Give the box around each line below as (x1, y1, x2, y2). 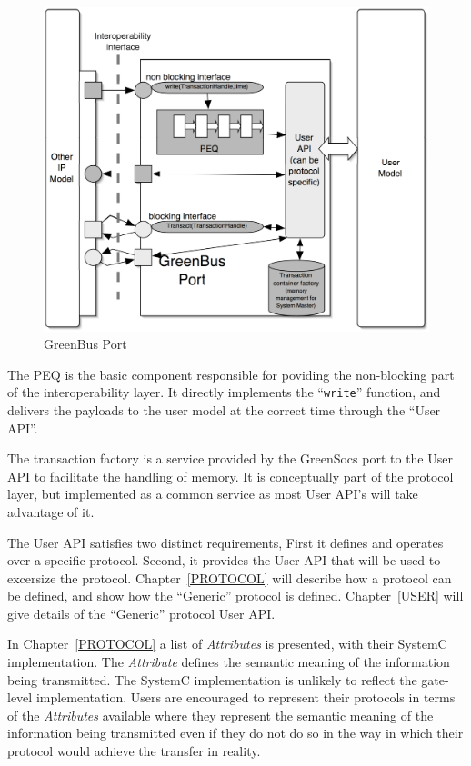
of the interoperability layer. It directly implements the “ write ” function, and (7, 383, 441, 402)
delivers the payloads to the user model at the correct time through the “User (7, 400, 441, 419)
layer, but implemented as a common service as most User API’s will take (7, 484, 418, 503)
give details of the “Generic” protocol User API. (7, 603, 276, 622)
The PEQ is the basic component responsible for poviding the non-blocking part (7, 364, 455, 383)
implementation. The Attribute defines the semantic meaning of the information (7, 652, 450, 671)
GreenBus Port (44, 334, 127, 353)
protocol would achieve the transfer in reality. (7, 741, 261, 761)
